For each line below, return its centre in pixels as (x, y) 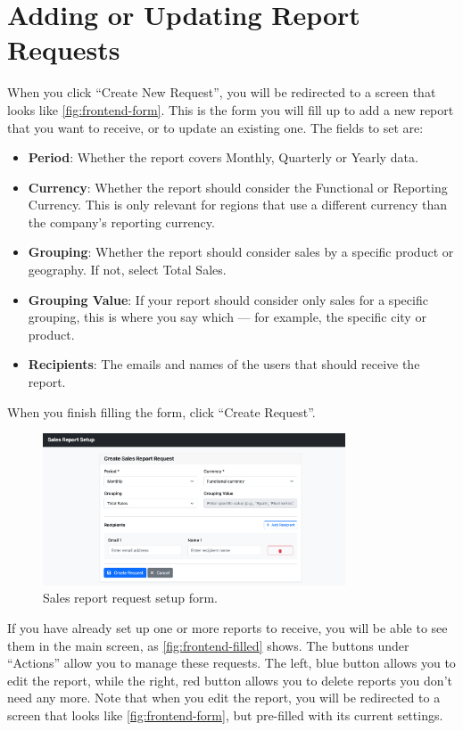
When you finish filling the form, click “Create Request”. (161, 411)
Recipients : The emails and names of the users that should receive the (224, 364)
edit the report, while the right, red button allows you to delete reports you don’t (230, 680)
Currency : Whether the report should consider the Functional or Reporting (238, 187)
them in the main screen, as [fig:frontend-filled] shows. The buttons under (208, 645)
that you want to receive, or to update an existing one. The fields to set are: (215, 127)
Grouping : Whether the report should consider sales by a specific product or (241, 252)
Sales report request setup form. (130, 598)
